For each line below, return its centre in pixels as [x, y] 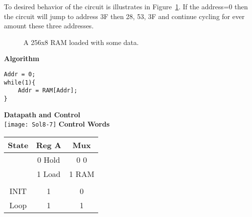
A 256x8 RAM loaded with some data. [81, 42]
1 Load [49, 174]
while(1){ [20, 82]
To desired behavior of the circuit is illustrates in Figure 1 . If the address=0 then [126, 6]
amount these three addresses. [49, 26]
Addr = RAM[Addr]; [48, 91]
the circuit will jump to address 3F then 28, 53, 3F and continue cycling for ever [124, 16]
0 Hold [49, 159]
